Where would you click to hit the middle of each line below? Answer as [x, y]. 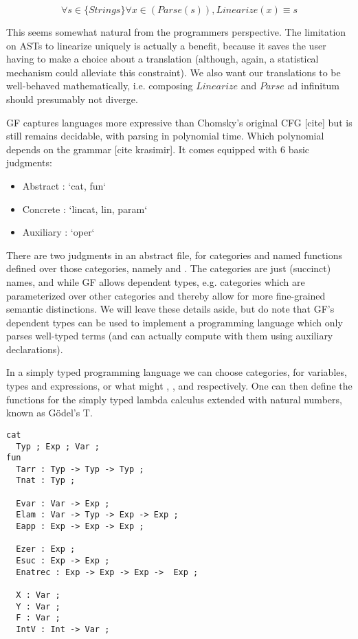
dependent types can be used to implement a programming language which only [175, 322]
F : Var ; [38, 618]
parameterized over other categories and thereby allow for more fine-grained [166, 295]
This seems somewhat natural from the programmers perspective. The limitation [176, 32]
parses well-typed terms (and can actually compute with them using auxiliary [170, 336]
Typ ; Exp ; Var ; [58, 446]
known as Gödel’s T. [49, 413]
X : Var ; [38, 595]
